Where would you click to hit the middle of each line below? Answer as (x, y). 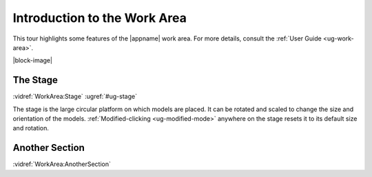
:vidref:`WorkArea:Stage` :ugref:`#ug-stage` (75, 97)
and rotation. (31, 128)
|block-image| (33, 60)
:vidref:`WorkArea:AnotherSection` (62, 164)
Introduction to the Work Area (100, 18)
